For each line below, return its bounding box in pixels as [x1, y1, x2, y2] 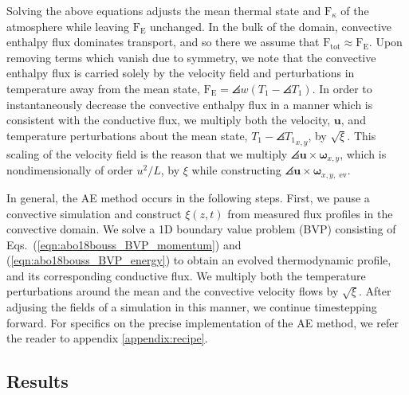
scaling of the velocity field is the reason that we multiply [6, 146, 288, 162]
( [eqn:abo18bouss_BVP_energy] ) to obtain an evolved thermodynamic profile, [6, 252, 391, 268]
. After [358, 283, 391, 299]
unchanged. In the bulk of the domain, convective [150, 18, 392, 34]
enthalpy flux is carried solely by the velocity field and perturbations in [6, 65, 355, 81]
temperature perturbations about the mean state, [6, 127, 248, 143]
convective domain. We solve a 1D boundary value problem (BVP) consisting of [6, 221, 396, 237]
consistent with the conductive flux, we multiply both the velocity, [6, 111, 331, 128]
